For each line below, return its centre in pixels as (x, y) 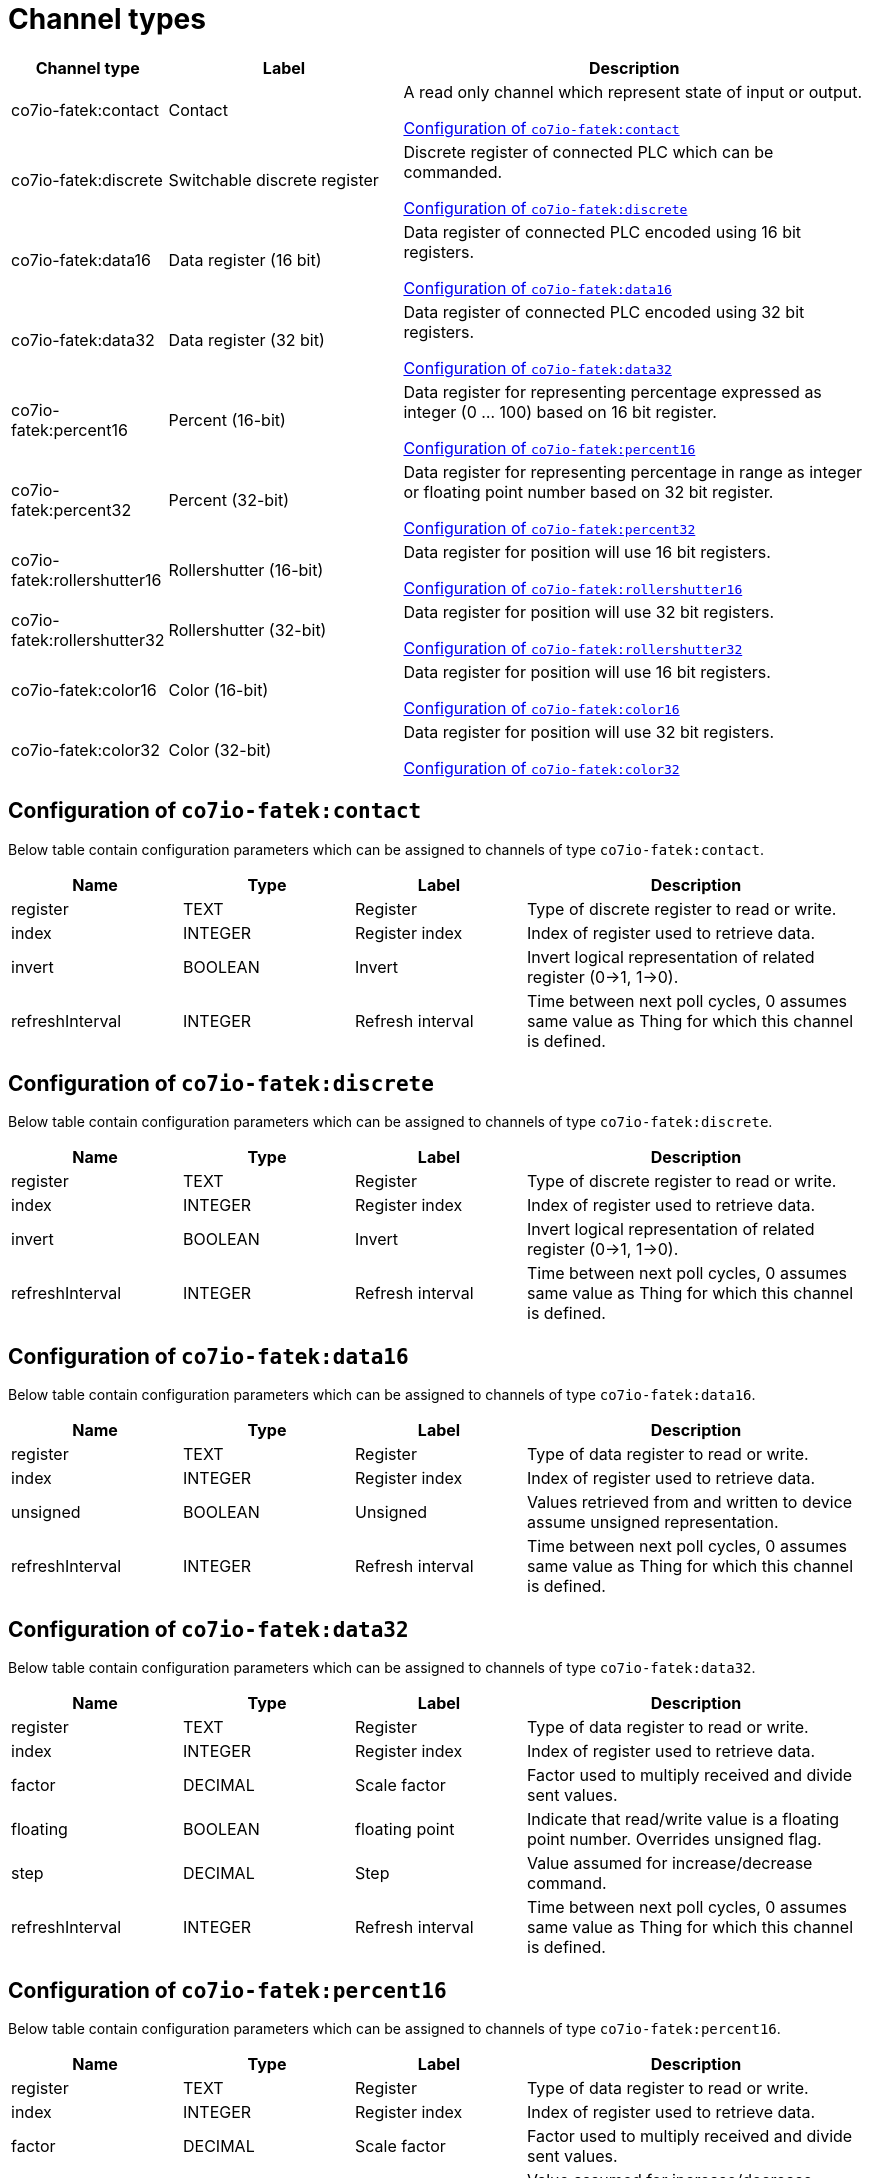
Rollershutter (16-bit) (246, 569)
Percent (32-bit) (229, 499)
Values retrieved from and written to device (690, 1502)
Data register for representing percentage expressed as (612, 391)
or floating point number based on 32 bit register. (588, 491)
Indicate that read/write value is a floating (683, 1819)
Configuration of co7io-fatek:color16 (541, 707)
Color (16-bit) (218, 689)
